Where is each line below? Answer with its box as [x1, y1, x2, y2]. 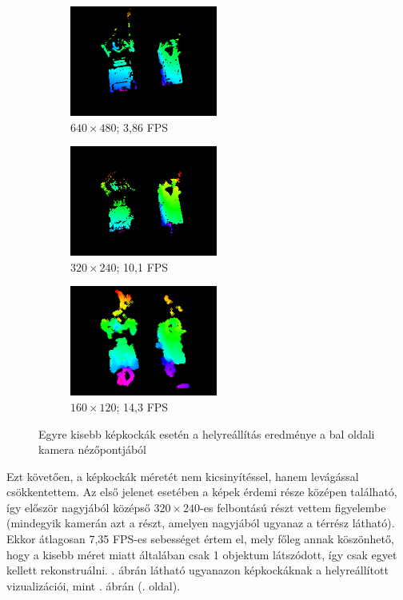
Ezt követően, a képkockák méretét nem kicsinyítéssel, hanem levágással [6, 467, 359, 484]
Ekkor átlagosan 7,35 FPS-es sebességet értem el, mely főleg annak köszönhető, [6, 530, 394, 547]
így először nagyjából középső [6, 499, 150, 515]
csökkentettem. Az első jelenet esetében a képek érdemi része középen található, [6, 483, 397, 500]
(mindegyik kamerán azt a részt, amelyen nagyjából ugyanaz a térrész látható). [6, 515, 395, 531]
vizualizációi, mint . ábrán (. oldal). [6, 577, 181, 594]
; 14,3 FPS [116, 398, 169, 415]
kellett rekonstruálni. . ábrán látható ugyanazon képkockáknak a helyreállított [6, 562, 389, 578]
